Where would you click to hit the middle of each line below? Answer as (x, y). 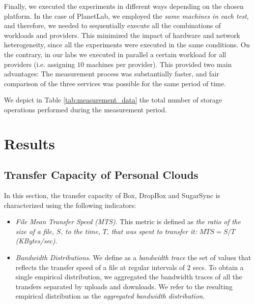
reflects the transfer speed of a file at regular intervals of (100, 267)
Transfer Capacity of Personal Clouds (101, 175)
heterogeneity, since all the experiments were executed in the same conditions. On (127, 45)
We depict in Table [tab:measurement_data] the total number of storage (113, 100)
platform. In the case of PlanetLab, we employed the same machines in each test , (127, 16)
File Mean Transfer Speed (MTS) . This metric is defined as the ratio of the (128, 221)
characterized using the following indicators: (70, 205)
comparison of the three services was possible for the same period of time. (115, 83)
